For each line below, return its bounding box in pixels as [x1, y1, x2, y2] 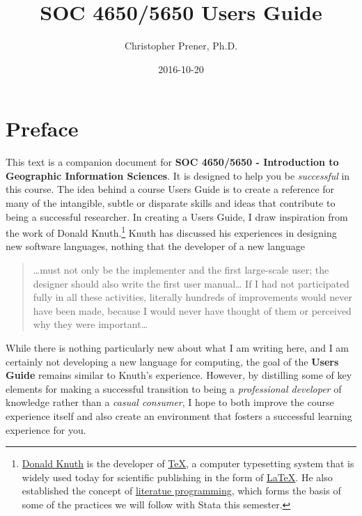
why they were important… [33, 317, 148, 331]
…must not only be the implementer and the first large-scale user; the [33, 263, 329, 277]
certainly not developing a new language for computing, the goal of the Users [6, 354, 339, 368]
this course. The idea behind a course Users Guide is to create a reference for [6, 182, 335, 196]
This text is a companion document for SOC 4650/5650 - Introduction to [6, 155, 339, 169]
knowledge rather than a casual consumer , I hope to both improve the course [6, 395, 334, 409]
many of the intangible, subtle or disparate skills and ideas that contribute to [6, 196, 336, 210]
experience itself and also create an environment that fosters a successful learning [6, 409, 352, 423]
